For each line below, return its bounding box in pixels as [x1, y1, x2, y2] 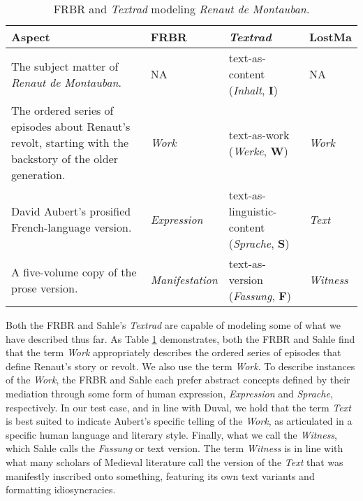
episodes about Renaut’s [11, 118, 131, 134]
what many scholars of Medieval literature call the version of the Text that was [6, 454, 343, 469]
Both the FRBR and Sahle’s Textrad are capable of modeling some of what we [6, 318, 341, 332]
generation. [11, 167, 66, 183]
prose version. [11, 279, 78, 296]
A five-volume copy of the [11, 263, 137, 280]
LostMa [309, 29, 352, 45]
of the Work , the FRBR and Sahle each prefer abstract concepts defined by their [6, 372, 350, 387]
